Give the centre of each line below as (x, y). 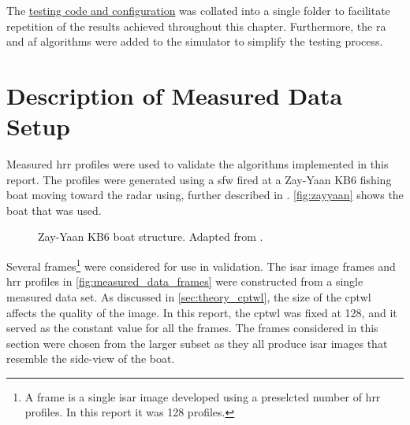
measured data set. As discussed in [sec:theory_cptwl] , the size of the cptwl (189, 296)
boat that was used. (54, 210)
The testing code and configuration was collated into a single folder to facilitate (198, 10)
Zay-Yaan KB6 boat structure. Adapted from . (151, 237)
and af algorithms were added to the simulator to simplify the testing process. (195, 41)
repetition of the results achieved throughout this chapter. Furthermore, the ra (196, 26)
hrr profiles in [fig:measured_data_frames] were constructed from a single (185, 281)
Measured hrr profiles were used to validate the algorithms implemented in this (198, 164)
